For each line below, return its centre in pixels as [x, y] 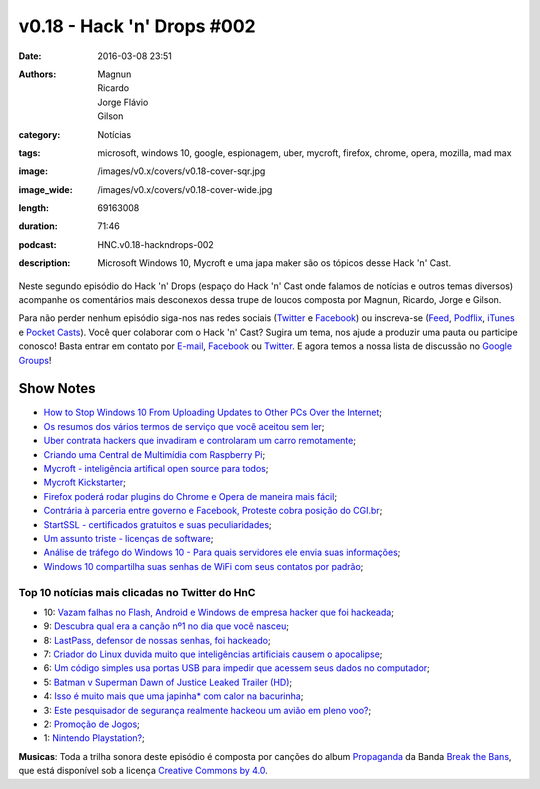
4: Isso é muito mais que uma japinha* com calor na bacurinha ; [173, 696]
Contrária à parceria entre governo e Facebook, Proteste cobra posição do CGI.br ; [213, 511]
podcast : [37, 244]
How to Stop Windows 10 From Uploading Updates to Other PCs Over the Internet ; [213, 412]
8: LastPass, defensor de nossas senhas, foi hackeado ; [157, 640]
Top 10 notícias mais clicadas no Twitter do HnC [137, 592]
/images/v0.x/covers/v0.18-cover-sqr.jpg [181, 171]
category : [39, 134]
